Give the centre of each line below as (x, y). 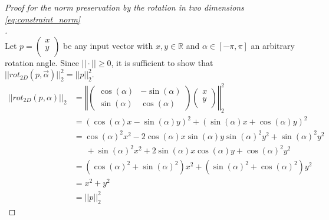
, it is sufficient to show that (162, 62)
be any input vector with (108, 45)
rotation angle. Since (42, 62)
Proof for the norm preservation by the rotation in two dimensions (124, 7)
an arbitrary (273, 45)
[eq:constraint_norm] (43, 19)
